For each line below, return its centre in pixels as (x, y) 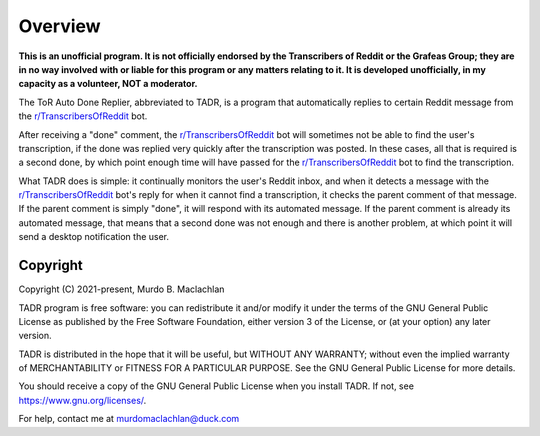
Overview (59, 26)
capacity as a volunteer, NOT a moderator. (108, 84)
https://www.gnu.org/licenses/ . (82, 400)
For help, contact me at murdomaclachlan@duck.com (129, 419)
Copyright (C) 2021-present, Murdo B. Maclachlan (121, 289)
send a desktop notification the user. (94, 237)
